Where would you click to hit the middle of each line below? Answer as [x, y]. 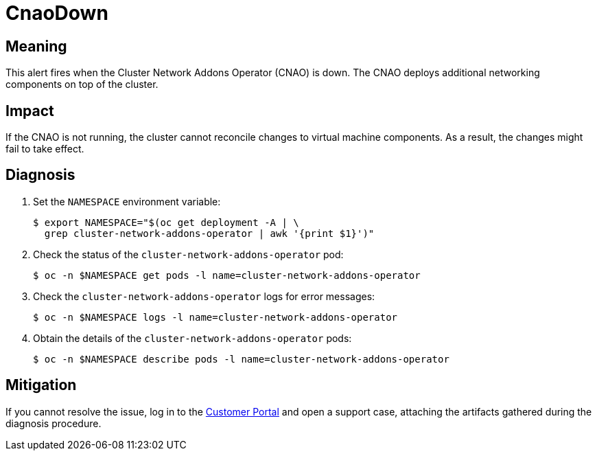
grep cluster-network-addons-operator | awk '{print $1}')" [209, 233]
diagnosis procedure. [54, 423]
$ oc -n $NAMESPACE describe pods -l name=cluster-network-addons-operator [241, 359]
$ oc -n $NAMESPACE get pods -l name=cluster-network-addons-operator [227, 275]
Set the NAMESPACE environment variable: [127, 201]
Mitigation [41, 385]
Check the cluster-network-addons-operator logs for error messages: [204, 296]
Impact [30, 111]
